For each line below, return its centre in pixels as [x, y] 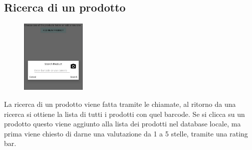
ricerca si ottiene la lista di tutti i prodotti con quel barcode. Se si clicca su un [124, 114]
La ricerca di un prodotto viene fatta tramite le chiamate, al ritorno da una [120, 104]
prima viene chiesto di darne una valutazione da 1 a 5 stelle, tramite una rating [126, 133]
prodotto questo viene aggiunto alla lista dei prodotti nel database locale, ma [122, 124]
